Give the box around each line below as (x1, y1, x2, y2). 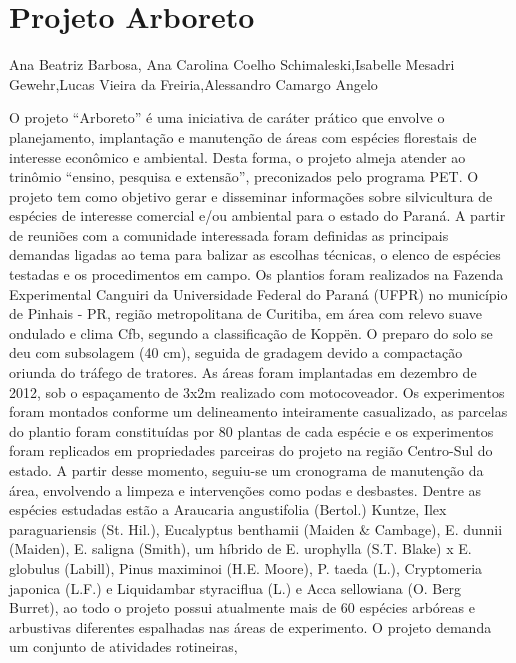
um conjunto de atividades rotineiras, (9, 636, 238, 657)
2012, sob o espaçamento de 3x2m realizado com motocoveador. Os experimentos (9, 381, 505, 402)
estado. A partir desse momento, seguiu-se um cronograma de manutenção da (9, 460, 484, 480)
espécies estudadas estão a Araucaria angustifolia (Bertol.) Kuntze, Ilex (9, 499, 447, 520)
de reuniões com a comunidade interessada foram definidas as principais (9, 224, 449, 245)
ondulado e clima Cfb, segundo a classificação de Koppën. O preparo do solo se (9, 322, 493, 343)
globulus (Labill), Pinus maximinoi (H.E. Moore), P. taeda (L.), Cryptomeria (9, 557, 483, 578)
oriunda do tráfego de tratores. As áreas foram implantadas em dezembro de (9, 362, 477, 383)
